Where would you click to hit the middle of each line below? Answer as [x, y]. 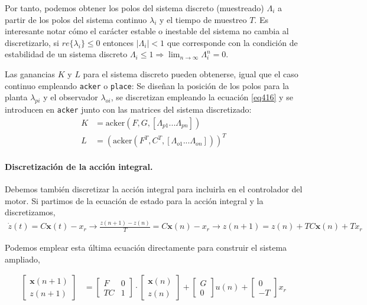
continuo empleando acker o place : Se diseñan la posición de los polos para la [147, 85]
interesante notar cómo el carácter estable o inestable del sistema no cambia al [147, 31]
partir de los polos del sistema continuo [76, 19]
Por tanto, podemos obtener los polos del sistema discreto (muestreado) [134, 8]
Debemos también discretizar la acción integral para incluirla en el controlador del [154, 189]
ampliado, [22, 259]
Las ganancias [30, 73]
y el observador [71, 97]
